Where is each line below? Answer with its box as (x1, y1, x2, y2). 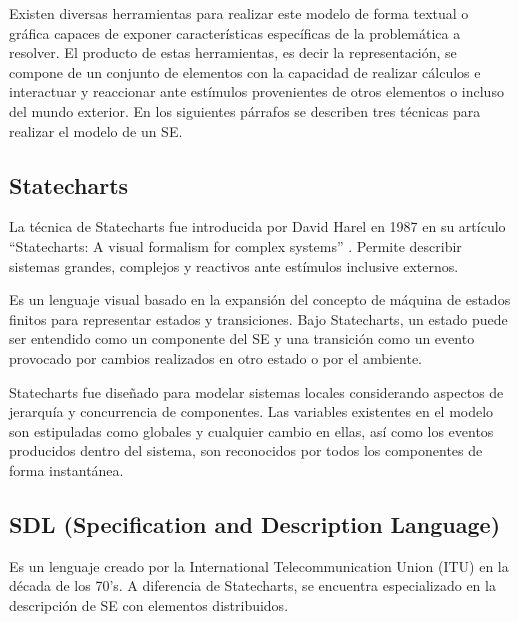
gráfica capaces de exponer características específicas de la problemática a (9, 22, 461, 43)
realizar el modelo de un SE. (9, 120, 183, 141)
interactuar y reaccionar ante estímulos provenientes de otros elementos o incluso (9, 81, 504, 102)
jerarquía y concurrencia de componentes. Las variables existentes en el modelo (9, 401, 494, 422)
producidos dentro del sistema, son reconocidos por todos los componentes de (9, 440, 483, 461)
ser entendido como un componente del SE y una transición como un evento (9, 328, 475, 349)
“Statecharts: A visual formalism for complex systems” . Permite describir (9, 235, 462, 256)
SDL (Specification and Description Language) (9, 508, 501, 539)
